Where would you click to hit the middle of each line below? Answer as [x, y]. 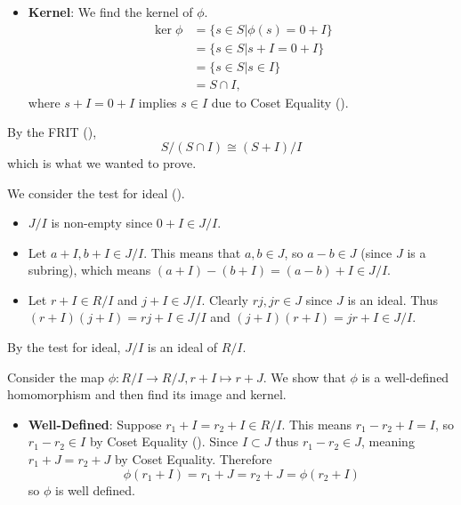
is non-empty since [102, 223]
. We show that [304, 377]
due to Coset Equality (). [280, 102]
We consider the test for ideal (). [96, 192]
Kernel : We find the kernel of [110, 12]
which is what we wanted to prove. [102, 162]
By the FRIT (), [52, 132]
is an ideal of [182, 347]
